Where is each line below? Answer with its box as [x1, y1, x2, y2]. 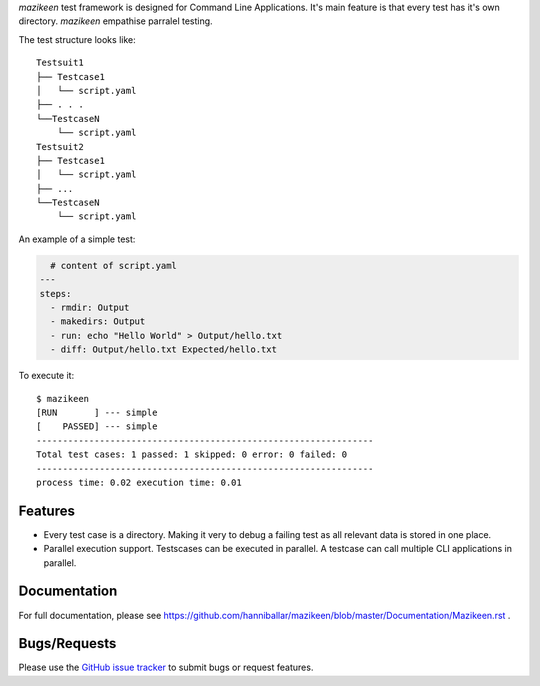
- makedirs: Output [50, 316, 146, 327]
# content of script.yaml [50, 260, 177, 271]
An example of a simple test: [18, 233, 136, 245]
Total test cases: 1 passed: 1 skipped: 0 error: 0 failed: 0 [36, 449, 348, 460]
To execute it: [18, 370, 75, 382]
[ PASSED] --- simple [36, 421, 158, 432]
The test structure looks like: [18, 33, 136, 45]
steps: [39, 288, 72, 299]
